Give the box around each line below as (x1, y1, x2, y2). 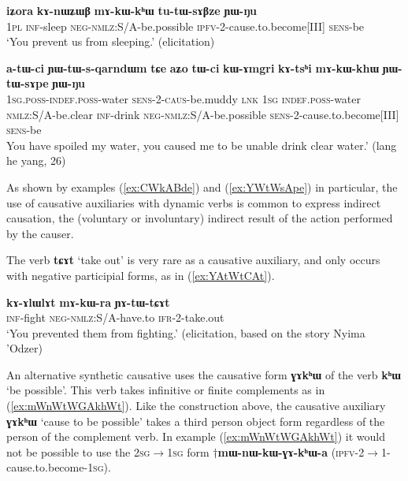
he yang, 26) (6, 152, 66, 169)
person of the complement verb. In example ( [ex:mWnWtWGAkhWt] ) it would (6, 428, 385, 445)
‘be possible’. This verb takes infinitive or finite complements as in (6, 382, 325, 398)
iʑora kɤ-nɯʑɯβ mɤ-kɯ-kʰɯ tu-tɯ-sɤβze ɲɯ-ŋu (6, 2, 258, 18)
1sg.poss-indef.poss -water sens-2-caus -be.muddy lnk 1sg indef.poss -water (6, 90, 361, 106)
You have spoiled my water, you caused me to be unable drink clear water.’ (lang (6, 136, 397, 153)
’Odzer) (6, 340, 43, 356)
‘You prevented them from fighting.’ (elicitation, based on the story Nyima (6, 324, 365, 341)
